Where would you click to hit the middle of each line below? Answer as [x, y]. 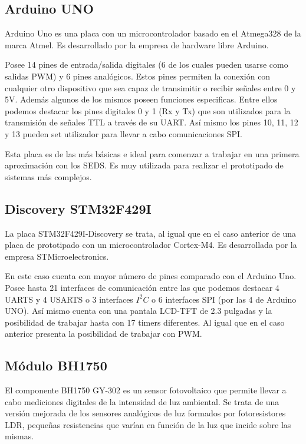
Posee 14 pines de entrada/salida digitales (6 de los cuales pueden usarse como [147, 64]
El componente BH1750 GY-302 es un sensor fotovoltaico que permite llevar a [146, 390]
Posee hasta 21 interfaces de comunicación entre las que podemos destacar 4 [142, 287]
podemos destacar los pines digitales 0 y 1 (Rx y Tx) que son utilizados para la [148, 110]
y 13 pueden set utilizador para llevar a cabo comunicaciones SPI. [124, 133]
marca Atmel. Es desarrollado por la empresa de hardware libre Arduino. [137, 44]
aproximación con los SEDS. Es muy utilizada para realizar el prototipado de [144, 165]
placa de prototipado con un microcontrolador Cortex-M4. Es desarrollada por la [151, 245]
